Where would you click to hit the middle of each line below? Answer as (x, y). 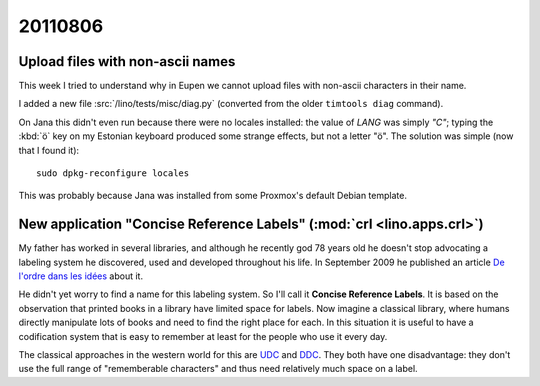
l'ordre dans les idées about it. (81, 276)
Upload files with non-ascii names (127, 61)
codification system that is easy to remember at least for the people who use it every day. (203, 336)
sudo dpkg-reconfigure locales (113, 173)
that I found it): (49, 150)
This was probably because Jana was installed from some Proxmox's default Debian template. (212, 196)
